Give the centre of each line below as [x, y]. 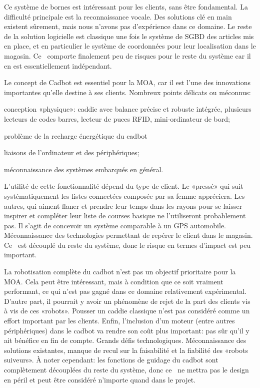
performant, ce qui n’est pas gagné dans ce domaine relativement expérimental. [125, 291]
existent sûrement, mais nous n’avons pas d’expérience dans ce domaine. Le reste [128, 26]
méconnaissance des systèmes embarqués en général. [84, 169]
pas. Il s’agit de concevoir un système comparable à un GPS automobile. [115, 225]
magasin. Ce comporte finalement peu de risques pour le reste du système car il [127, 55]
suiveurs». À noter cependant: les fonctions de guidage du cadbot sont [111, 360]
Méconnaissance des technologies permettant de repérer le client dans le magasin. [128, 235]
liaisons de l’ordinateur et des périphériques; [72, 152]
